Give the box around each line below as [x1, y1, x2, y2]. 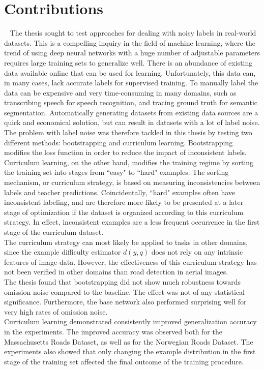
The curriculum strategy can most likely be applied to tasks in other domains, [4, 236, 248, 247]
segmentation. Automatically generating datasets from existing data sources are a [4, 107, 258, 117]
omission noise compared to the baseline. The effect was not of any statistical [4, 286, 245, 297]
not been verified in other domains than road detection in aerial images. [4, 266, 228, 277]
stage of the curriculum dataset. [4, 227, 104, 237]
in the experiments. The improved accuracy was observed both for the [4, 326, 222, 336]
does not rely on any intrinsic [151, 246, 243, 257]
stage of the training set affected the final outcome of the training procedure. [4, 356, 244, 366]
